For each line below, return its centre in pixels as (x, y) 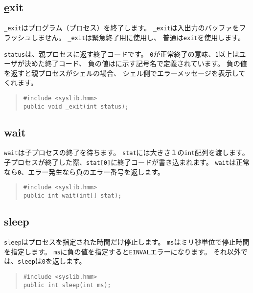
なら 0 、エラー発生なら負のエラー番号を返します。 (84, 171)
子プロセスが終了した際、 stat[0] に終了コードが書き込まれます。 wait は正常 (127, 162)
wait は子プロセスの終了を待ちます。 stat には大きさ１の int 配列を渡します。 (126, 152)
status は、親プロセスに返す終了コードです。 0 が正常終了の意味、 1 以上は (122, 54)
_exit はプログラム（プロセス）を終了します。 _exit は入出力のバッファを (122, 28)
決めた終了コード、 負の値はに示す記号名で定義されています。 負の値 (136, 63)
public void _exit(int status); (76, 106)
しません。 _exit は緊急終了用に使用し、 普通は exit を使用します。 (138, 37)
